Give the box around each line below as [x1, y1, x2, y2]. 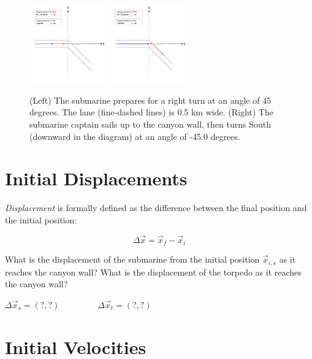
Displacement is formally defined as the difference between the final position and [5, 201, 307, 214]
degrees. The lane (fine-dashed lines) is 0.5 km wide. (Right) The [29, 106, 273, 118]
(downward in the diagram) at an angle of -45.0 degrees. [29, 129, 240, 142]
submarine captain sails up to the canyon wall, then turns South [29, 117, 271, 130]
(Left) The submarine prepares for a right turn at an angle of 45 [29, 93, 272, 106]
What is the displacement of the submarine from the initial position [5, 253, 260, 266]
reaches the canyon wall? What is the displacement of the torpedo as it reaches [5, 265, 302, 278]
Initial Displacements [5, 166, 188, 191]
